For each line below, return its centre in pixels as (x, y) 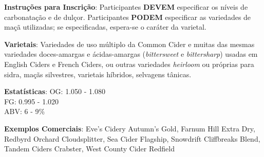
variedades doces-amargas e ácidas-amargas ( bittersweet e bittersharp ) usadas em (131, 54)
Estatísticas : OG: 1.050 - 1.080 (55, 91)
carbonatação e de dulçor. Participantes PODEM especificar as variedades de (128, 17)
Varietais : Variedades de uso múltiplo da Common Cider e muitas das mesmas (129, 44)
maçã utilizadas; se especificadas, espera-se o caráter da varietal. (105, 27)
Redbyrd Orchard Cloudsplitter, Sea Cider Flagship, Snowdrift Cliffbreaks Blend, (132, 138)
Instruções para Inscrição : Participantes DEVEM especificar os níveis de (126, 7)
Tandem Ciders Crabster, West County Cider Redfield (89, 149)
